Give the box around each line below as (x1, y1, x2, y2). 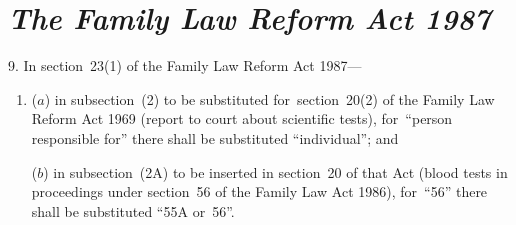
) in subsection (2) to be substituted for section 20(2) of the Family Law (44, 88, 495, 109)
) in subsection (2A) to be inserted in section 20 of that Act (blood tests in (43, 161, 508, 182)
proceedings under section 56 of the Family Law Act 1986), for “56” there (31, 181, 488, 202)
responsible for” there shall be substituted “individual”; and (31, 127, 399, 148)
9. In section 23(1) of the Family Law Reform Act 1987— (8, 55, 362, 76)
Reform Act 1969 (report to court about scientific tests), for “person (31, 108, 453, 129)
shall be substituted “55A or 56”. (31, 200, 235, 221)
